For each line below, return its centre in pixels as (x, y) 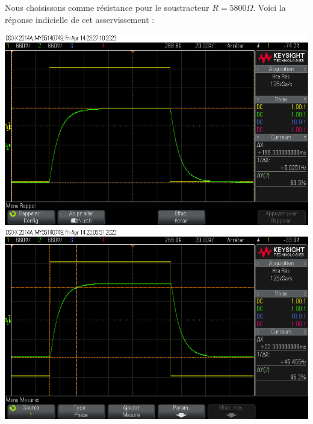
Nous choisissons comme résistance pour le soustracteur (107, 7)
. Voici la (269, 7)
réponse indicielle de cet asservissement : (80, 19)
